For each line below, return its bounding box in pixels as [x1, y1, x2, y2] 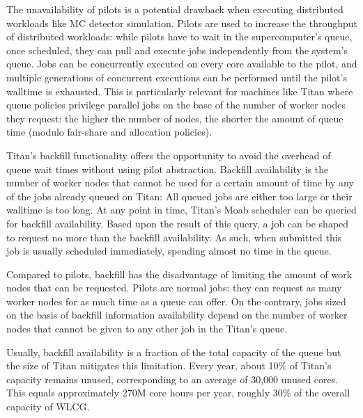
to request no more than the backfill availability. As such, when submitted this [6, 230, 342, 244]
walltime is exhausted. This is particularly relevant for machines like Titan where [6, 83, 353, 98]
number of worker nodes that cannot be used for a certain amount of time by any [6, 175, 354, 190]
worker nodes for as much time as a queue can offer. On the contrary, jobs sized [6, 294, 346, 308]
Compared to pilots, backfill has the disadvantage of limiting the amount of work [6, 266, 353, 281]
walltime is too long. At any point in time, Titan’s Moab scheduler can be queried [6, 202, 357, 217]
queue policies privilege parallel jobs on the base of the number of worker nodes [6, 97, 346, 112]
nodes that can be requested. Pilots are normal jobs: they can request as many [6, 280, 342, 295]
